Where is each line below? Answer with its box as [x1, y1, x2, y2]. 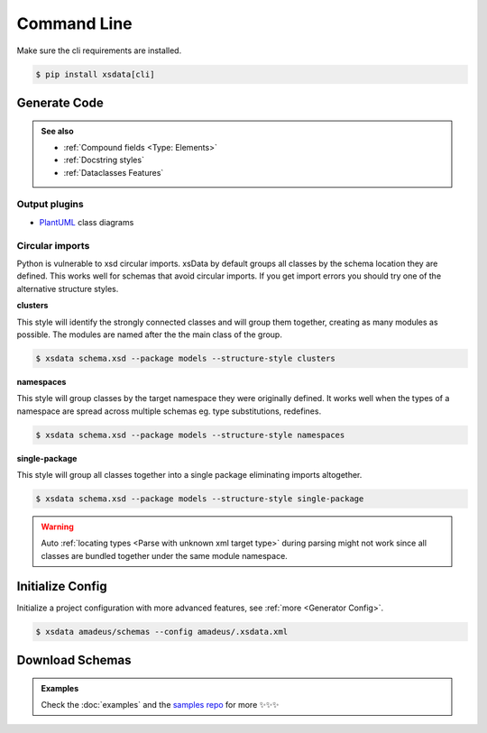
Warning [41, 521, 74, 532]
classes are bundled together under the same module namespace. [41, 550, 288, 561]
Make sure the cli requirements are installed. [16, 45, 182, 56]
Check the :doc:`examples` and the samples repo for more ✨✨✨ [41, 700, 280, 710]
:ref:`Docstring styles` [63, 154, 144, 166]
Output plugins [16, 198, 85, 211]
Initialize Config [16, 578, 107, 594]
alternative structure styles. [16, 283, 119, 294]
